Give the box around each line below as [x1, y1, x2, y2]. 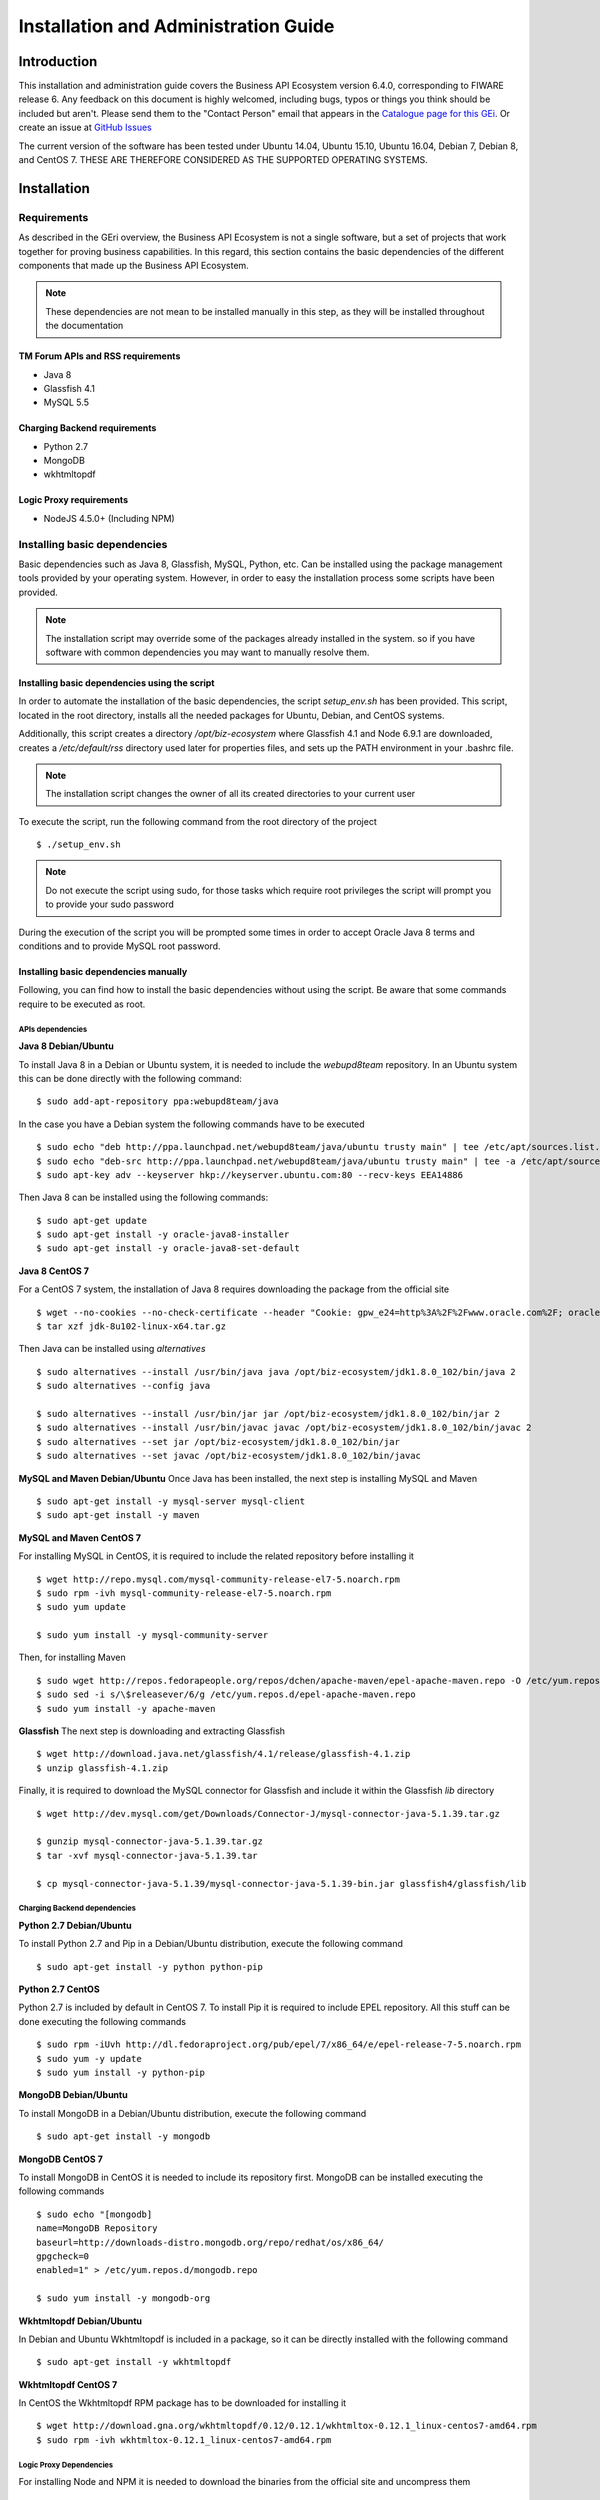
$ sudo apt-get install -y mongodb [36, 2131, 211, 2142]
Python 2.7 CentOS [18, 1983, 100, 1995]
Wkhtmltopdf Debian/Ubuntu [18, 2315, 143, 2327]
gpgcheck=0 [36, 2250, 90, 2262]
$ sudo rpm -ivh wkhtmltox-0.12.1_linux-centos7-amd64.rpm [36, 2434, 332, 2445]
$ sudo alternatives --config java [36, 1380, 211, 1392]
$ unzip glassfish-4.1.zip [36, 1762, 169, 1774]
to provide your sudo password [45, 898, 175, 910]
